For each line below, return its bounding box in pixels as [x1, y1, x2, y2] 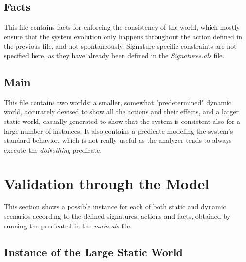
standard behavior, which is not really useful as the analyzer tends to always [4, 135, 232, 145]
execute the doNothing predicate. [4, 144, 102, 155]
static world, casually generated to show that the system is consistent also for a [4, 116, 241, 126]
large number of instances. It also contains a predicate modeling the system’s [4, 125, 233, 136]
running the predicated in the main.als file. [4, 220, 132, 230]
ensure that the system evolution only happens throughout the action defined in [4, 31, 243, 41]
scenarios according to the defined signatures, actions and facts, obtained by [4, 211, 231, 221]
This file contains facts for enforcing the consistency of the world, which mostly [4, 22, 240, 32]
